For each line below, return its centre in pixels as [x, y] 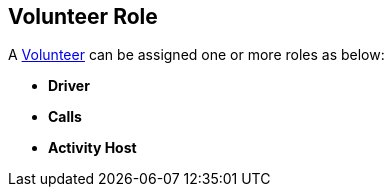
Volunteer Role [83, 16]
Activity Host [92, 148]
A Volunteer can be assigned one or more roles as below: [196, 55]
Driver [69, 86]
